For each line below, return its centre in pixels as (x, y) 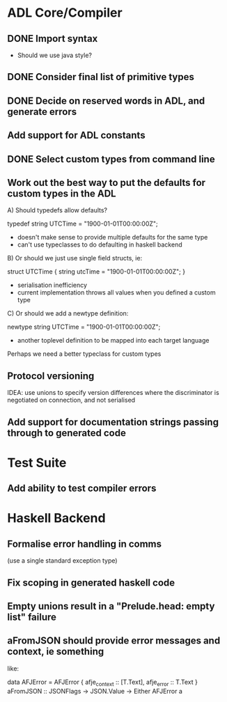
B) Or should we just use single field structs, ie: (75, 258)
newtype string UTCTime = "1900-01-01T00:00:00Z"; (84, 327)
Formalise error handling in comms (85, 544)
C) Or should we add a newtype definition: (68, 313)
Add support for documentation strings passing (113, 422)
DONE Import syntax (53, 39)
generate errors (42, 112)
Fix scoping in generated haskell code (91, 583)
